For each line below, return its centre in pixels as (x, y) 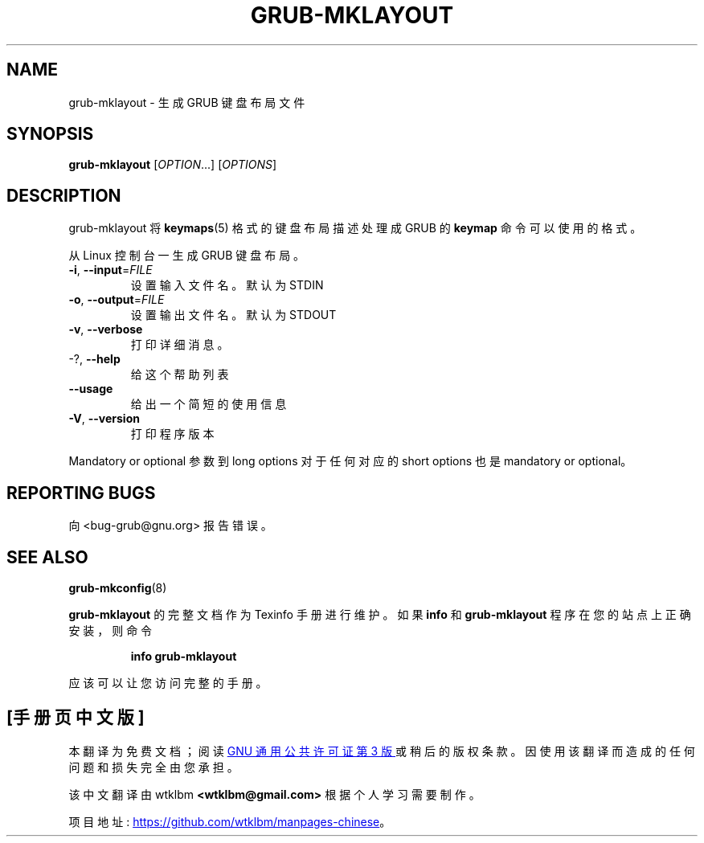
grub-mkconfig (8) (118, 587)
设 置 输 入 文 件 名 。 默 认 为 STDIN (227, 285)
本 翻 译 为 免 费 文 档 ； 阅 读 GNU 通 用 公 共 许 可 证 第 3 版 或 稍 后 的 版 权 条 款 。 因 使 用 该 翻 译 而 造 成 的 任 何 (382, 751)
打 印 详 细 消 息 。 (180, 345)
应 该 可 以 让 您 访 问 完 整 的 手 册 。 (168, 682)
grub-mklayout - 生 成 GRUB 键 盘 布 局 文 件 (187, 102)
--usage (91, 389)
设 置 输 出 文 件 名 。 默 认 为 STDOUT (233, 315)
